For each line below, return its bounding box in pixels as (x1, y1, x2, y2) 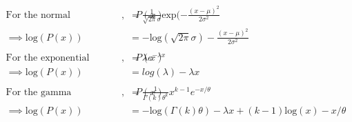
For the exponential (6, 52, 90, 63)
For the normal (6, 10, 70, 20)
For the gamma (6, 87, 72, 97)
